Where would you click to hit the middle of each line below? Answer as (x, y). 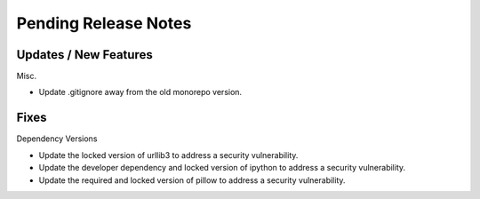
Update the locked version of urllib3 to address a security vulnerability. (168, 155)
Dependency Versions (57, 139)
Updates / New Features (84, 55)
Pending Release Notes (104, 23)
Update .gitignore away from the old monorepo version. (140, 92)
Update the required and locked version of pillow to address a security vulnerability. (192, 180)
